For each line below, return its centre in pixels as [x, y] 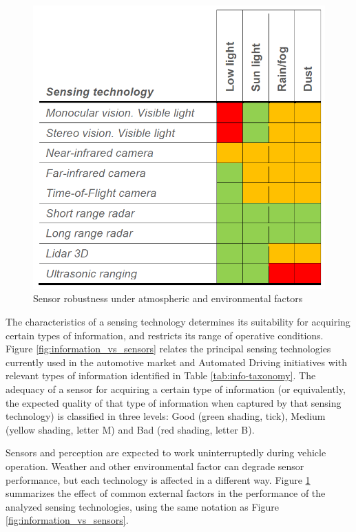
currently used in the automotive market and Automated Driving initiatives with [176, 362]
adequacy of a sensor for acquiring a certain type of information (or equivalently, [176, 389]
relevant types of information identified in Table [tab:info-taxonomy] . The [161, 375]
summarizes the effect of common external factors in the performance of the [166, 493]
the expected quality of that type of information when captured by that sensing [174, 402]
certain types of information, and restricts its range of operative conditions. [165, 335]
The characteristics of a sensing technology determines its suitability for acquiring [178, 322]
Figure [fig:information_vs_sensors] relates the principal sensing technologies [168, 349]
